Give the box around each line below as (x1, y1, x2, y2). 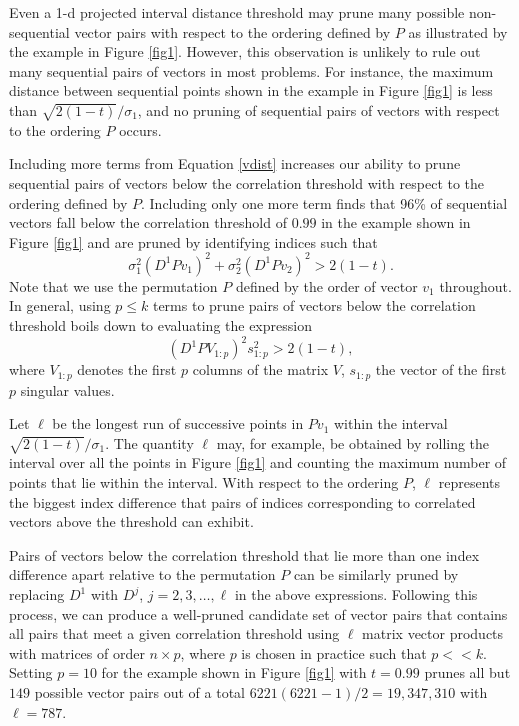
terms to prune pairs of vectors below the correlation (152, 295, 476, 316)
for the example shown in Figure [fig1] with (101, 662, 367, 683)
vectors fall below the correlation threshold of (9, 212, 287, 233)
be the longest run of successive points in (52, 413, 304, 434)
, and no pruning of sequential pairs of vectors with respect (137, 99, 500, 120)
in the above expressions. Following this (234, 584, 478, 605)
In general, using (9, 295, 111, 316)
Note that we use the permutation (9, 275, 218, 296)
